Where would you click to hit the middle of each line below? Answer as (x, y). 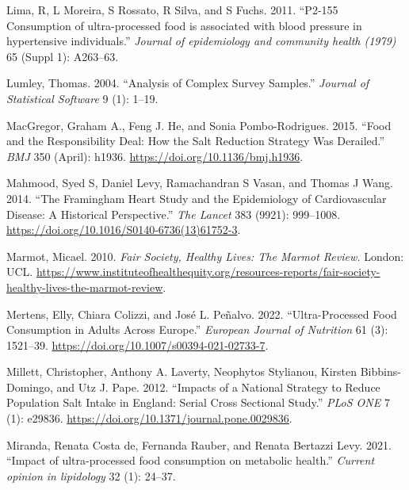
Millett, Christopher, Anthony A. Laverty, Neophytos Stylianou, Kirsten (182, 371)
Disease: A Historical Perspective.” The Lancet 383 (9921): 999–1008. (174, 214)
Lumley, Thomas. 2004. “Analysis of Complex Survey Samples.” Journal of (188, 83)
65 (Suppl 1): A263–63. (63, 56)
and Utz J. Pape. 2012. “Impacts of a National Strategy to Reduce (218, 387)
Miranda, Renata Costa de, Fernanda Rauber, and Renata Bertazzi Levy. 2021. (199, 444)
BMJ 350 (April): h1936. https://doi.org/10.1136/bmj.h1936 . (155, 156)
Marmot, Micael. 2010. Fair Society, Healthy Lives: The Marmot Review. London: (205, 256)
